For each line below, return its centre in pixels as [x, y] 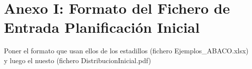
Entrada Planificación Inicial [102, 27]
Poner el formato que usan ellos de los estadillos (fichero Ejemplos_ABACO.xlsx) [126, 51]
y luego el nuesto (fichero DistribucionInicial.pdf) [78, 60]
